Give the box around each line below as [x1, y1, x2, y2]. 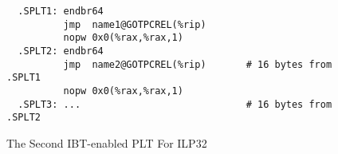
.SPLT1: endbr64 [18, 6, 104, 17]
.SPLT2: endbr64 [18, 45, 104, 57]
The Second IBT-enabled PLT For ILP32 [6, 134, 207, 151]
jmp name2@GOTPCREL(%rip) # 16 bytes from [63, 58, 332, 70]
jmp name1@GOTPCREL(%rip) [63, 18, 206, 30]
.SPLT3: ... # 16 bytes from [18, 98, 332, 110]
